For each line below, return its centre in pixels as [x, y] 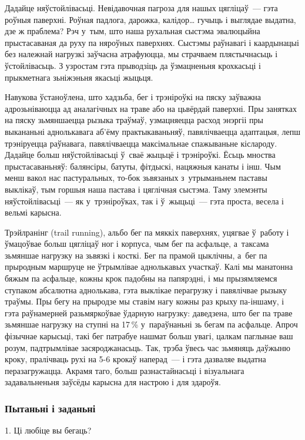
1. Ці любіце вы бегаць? [48, 430]
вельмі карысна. [33, 212]
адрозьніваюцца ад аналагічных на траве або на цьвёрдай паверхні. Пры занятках [151, 108]
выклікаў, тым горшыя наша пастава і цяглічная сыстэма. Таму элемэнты [136, 189]
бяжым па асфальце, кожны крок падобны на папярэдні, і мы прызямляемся [141, 278]
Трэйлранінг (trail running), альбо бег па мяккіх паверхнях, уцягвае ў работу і [147, 232]
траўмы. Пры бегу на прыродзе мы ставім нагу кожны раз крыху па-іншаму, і [145, 301]
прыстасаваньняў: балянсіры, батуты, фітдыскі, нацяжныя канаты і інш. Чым [143, 166]
